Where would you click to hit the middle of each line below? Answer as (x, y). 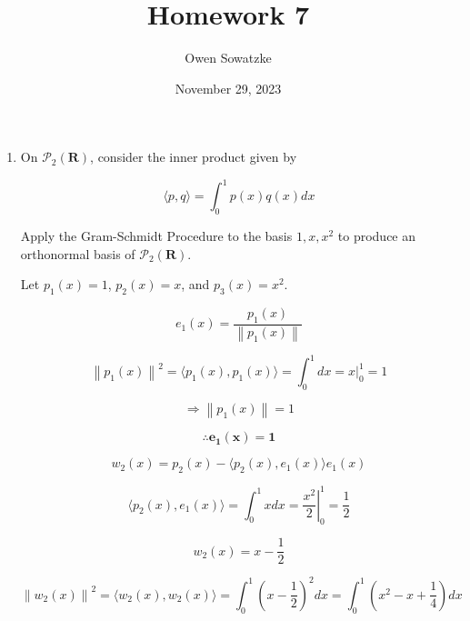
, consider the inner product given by (194, 157)
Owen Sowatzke (228, 58)
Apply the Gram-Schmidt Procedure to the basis (156, 236)
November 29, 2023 (228, 88)
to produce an (377, 236)
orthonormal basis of (78, 253)
